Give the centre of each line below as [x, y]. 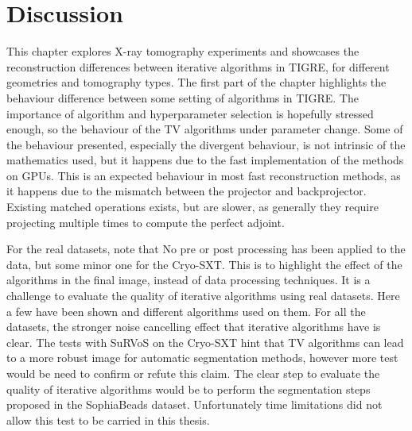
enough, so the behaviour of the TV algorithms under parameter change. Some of [205, 129]
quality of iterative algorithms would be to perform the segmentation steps [189, 389]
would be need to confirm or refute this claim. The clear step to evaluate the [193, 373]
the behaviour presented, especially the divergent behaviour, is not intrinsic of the [206, 144]
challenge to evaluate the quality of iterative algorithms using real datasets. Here [203, 296]
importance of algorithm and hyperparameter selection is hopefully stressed [190, 113]
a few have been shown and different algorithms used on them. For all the [186, 311]
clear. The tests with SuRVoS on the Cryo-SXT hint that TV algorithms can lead [205, 342]
